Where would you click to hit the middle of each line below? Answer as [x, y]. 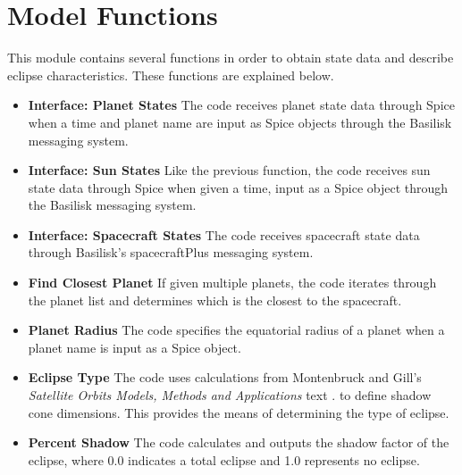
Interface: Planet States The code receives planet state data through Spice [241, 105]
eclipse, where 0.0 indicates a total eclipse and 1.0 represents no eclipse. [224, 459]
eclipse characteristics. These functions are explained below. [171, 75]
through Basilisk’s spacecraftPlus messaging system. [171, 252]
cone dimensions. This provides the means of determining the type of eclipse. [239, 412]
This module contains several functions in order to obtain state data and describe [231, 58]
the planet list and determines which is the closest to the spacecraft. [215, 300]
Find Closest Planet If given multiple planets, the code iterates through [232, 283]
